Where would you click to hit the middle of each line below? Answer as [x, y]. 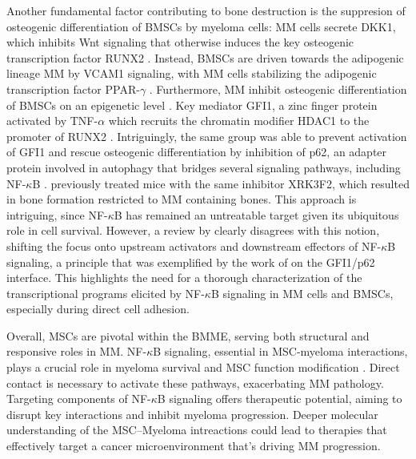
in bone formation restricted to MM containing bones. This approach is [182, 199]
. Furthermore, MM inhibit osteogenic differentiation [278, 89]
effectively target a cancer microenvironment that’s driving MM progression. [194, 446]
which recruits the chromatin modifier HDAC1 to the [239, 121]
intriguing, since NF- [57, 214]
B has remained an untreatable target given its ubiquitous [256, 214]
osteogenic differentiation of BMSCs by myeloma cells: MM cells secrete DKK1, [201, 26]
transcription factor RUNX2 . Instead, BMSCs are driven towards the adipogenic [205, 57]
